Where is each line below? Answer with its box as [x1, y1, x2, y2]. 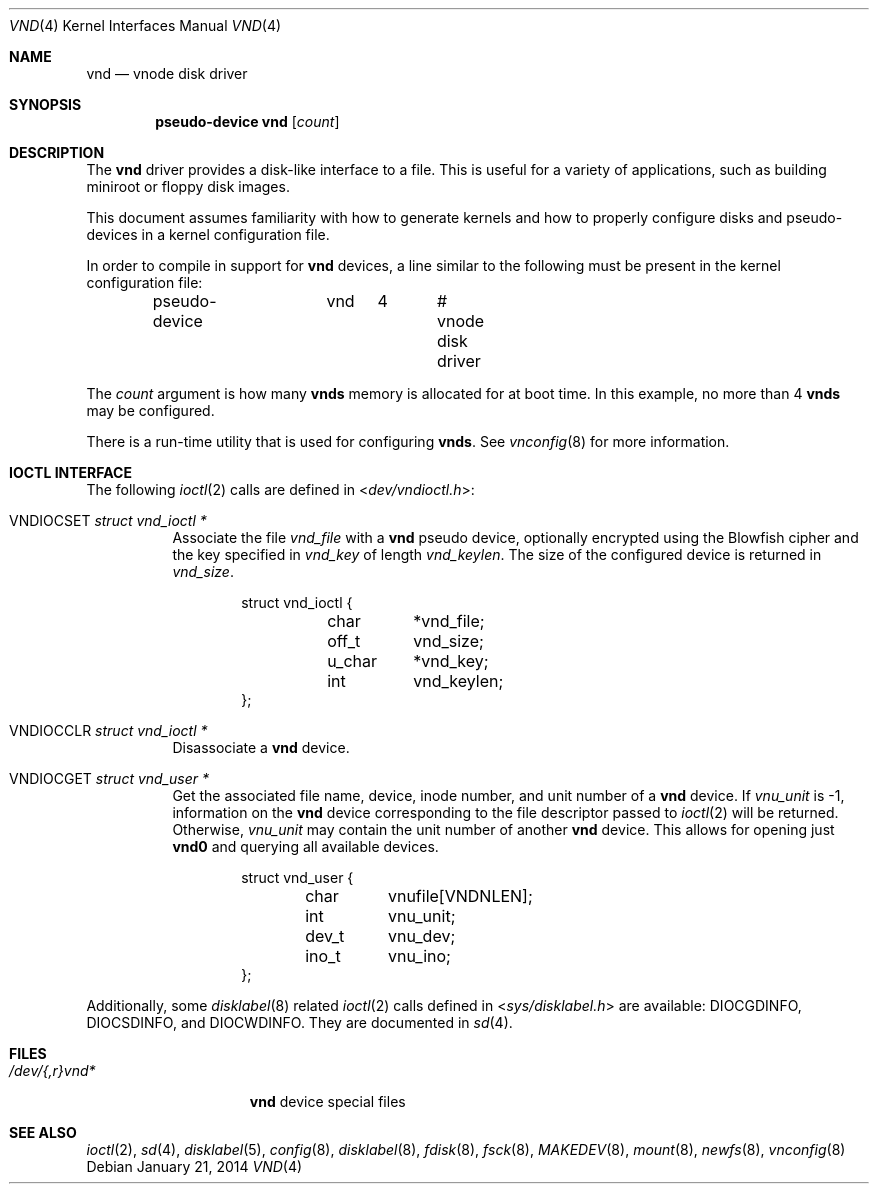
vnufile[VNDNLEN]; [387, 886, 533, 906]
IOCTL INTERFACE [9, 464, 132, 481]
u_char [327, 651, 378, 671]
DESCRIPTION [9, 144, 105, 161]
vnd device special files [249, 1093, 406, 1110]
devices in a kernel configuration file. [86, 226, 330, 243]
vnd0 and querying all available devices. [172, 838, 439, 855]
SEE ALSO [9, 1124, 77, 1141]
